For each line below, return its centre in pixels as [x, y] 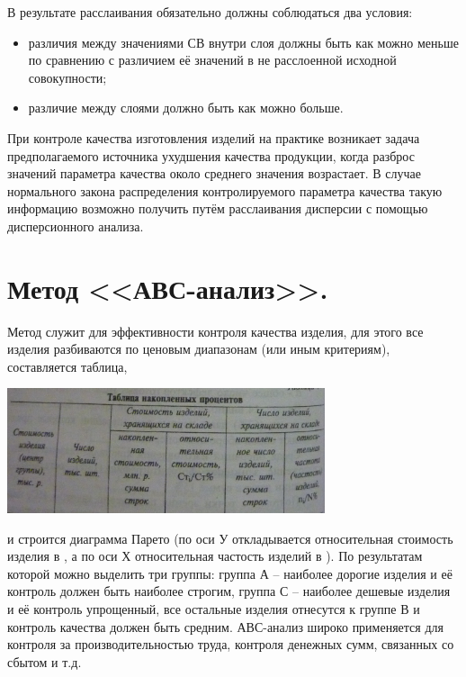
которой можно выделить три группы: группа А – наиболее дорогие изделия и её [230, 573]
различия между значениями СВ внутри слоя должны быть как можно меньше [243, 42]
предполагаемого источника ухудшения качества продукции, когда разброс [211, 155]
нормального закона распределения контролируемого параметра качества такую [225, 190]
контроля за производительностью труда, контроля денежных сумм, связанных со [231, 644]
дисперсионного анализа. [76, 226]
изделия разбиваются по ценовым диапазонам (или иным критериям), [199, 349]
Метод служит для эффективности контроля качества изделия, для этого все [215, 331]
